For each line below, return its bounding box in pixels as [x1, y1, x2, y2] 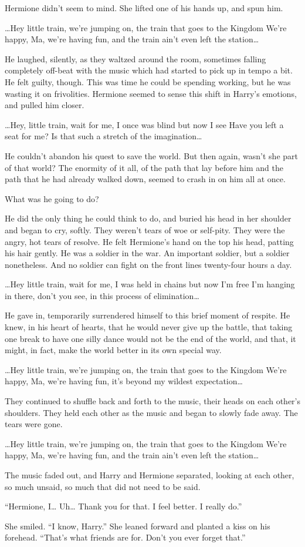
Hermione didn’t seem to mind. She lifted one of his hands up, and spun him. [5, 2, 283, 14]
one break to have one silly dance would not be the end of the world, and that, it [5, 332, 296, 344]
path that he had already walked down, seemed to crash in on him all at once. [5, 173, 286, 185]
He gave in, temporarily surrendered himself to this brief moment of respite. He [5, 309, 290, 321]
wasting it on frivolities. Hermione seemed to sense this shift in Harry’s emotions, [5, 87, 297, 99]
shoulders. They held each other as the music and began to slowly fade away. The [5, 406, 298, 418]
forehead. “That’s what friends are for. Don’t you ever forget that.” [5, 531, 246, 543]
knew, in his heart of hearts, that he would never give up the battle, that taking [5, 321, 293, 333]
